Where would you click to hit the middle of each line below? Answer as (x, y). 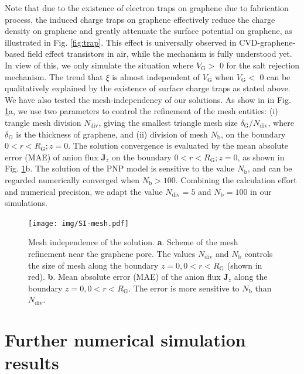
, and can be (270, 168)
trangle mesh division (43, 122)
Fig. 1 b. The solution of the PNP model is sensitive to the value (120, 168)
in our (261, 191)
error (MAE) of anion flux (52, 157)
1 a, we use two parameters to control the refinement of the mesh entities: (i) (141, 111)
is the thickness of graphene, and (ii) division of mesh (112, 134)
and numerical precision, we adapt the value (84, 191)
